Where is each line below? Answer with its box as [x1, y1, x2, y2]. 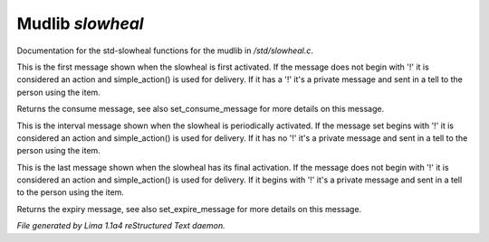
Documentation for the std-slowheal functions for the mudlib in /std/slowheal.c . [16, 45, 314, 56]
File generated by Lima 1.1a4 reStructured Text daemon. [16, 220, 225, 231]
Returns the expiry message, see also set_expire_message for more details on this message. [16, 203, 362, 214]
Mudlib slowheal [16, 14, 144, 33]
